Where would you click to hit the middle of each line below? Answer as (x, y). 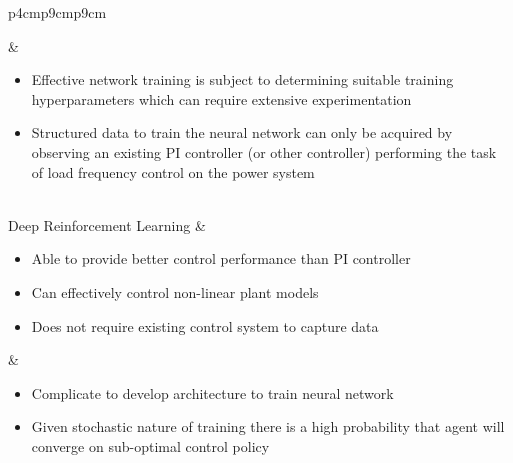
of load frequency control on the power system (173, 171)
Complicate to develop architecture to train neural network (212, 392)
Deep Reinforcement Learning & (107, 224)
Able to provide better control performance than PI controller (221, 258)
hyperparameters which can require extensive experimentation (221, 98)
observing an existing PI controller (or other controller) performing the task (264, 151)
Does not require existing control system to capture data (205, 325)
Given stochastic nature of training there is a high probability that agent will (268, 426)
